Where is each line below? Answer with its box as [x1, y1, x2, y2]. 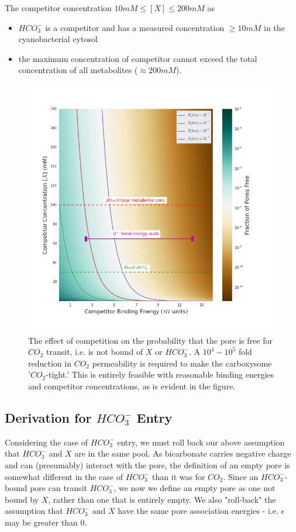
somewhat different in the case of [5, 470, 123, 482]
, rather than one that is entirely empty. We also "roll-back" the [48, 493, 276, 505]
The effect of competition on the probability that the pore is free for [28, 334, 273, 346]
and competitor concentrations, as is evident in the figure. [28, 379, 236, 392]
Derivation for [5, 408, 92, 426]
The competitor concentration [5, 2, 112, 13]
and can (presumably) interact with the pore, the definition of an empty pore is [5, 458, 290, 471]
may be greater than [5, 516, 78, 528]
